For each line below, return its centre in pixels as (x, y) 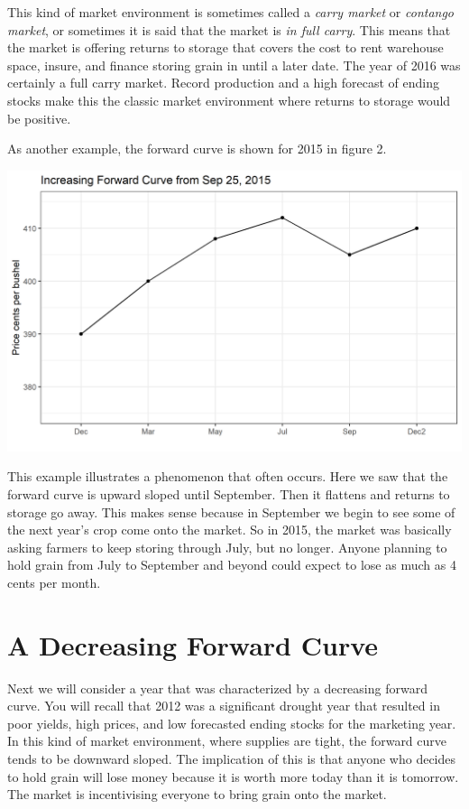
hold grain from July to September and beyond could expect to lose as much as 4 (232, 565)
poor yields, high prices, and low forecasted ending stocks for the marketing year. (232, 723)
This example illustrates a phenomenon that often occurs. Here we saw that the (228, 476)
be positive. (39, 118)
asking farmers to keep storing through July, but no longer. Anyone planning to (227, 547)
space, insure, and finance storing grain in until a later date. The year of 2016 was (234, 65)
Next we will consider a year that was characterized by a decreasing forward (217, 688)
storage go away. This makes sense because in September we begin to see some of (231, 511)
